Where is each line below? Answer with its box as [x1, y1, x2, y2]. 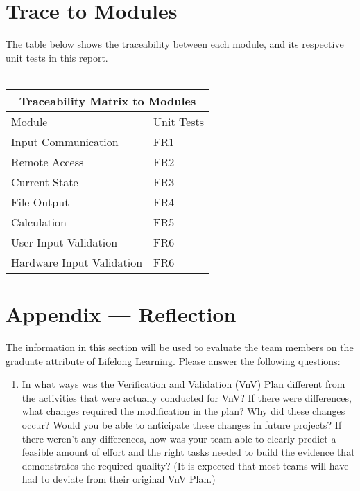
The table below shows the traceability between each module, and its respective [6, 37, 344, 51]
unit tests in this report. [6, 50, 108, 64]
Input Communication [11, 133, 119, 150]
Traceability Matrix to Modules [19, 92, 196, 109]
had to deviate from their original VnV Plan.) [22, 472, 216, 486]
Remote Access [11, 153, 84, 170]
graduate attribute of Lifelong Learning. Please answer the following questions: [6, 353, 341, 368]
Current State [11, 173, 78, 190]
